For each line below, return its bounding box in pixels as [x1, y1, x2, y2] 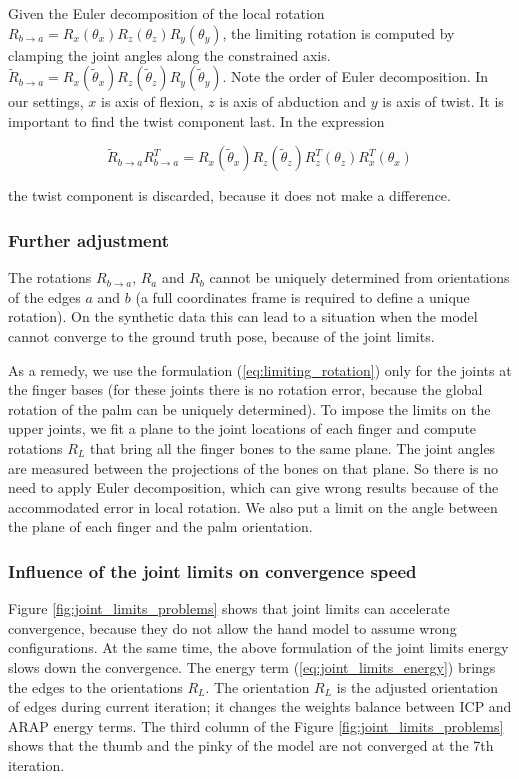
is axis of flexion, [100, 91, 204, 112]
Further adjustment [8, 227, 169, 252]
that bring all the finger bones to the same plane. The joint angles [89, 437, 496, 458]
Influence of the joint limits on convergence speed [8, 558, 417, 583]
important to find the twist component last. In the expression [8, 110, 385, 131]
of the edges [8, 286, 81, 307]
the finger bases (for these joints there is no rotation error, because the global [8, 379, 483, 400]
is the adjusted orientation [336, 676, 499, 697]
